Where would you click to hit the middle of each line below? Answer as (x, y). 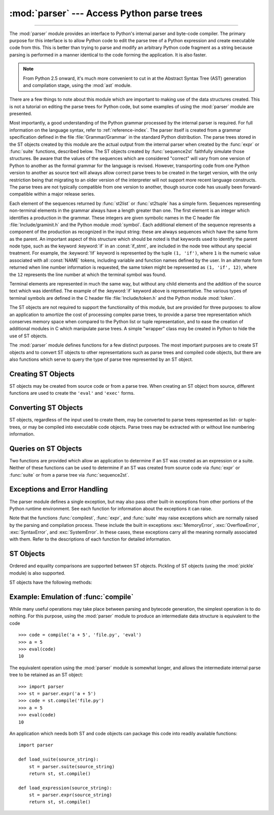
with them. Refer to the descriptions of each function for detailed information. (90, 539)
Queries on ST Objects (46, 448)
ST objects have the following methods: (51, 582)
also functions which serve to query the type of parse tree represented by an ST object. (101, 359)
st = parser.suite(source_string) (72, 766)
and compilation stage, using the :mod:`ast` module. (77, 85)
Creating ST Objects (42, 374)
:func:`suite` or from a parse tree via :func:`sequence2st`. (69, 475)
